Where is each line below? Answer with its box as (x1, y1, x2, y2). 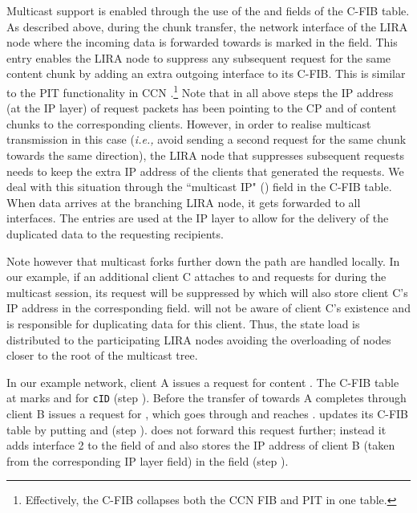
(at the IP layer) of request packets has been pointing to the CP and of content (6, 100, 397, 116)
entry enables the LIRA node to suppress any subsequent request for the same (6, 49, 391, 66)
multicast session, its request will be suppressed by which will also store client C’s (6, 283, 408, 300)
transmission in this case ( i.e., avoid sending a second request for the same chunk (6, 131, 407, 148)
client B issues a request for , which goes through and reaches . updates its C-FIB (6, 405, 409, 421)
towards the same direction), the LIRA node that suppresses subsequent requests (6, 147, 404, 163)
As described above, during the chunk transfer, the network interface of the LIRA (6, 18, 408, 35)
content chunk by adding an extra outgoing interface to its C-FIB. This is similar (6, 65, 406, 82)
